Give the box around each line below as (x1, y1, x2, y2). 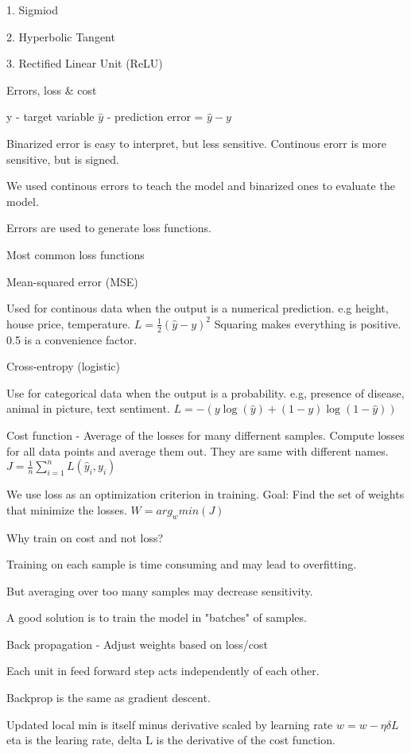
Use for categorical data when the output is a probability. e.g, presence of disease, (6, 384, 405, 401)
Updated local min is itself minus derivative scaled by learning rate (6, 716, 333, 732)
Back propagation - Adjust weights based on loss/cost (6, 635, 268, 652)
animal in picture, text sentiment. (6, 400, 170, 417)
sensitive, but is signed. (6, 150, 119, 167)
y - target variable (6, 108, 95, 125)
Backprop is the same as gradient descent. (6, 689, 211, 706)
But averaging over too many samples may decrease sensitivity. (6, 582, 313, 599)
